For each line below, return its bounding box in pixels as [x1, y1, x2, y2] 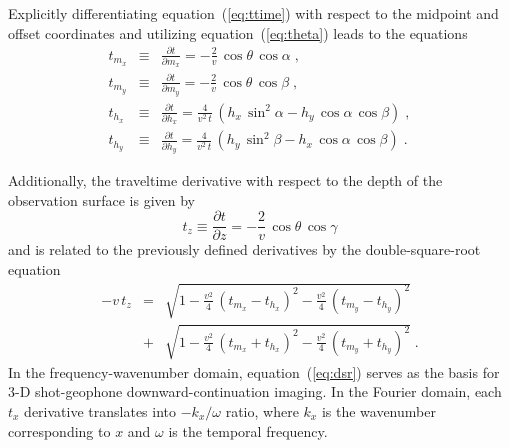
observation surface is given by [8, 189, 195, 210]
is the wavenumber [321, 401, 436, 421]
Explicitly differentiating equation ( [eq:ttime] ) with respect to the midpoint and [8, 3, 499, 23]
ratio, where [225, 401, 299, 421]
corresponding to [8, 420, 111, 441]
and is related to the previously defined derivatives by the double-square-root [8, 239, 481, 260]
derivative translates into [24, 401, 177, 421]
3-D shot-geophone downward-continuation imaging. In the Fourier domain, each [8, 381, 502, 402]
